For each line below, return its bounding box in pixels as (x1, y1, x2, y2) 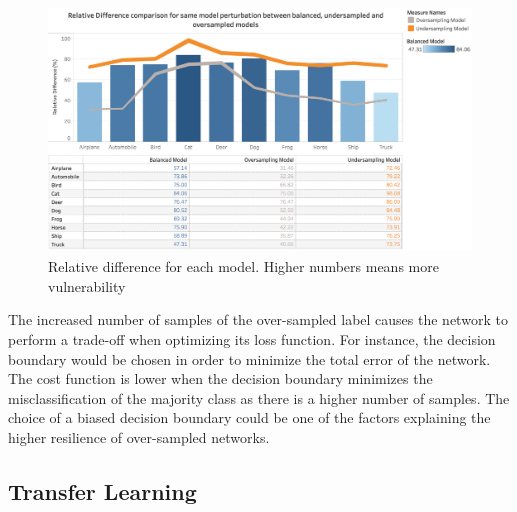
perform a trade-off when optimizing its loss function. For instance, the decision (8, 329, 496, 350)
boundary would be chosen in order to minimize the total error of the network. (8, 348, 491, 369)
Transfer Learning (8, 475, 197, 506)
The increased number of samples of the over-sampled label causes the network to (8, 309, 508, 330)
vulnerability (48, 275, 126, 296)
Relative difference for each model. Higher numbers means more (48, 256, 439, 277)
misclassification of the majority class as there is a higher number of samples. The (8, 387, 510, 408)
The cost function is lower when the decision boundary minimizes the (8, 368, 433, 389)
